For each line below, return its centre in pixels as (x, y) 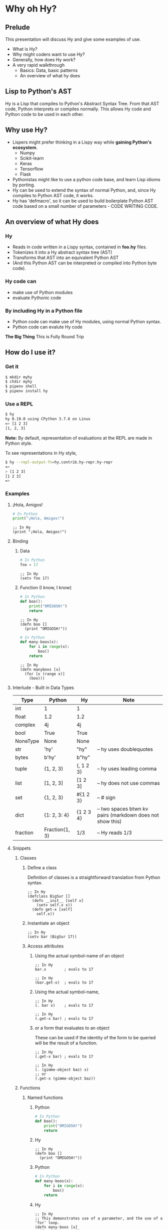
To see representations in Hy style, (41, 453)
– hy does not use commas (128, 783)
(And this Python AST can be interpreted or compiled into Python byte (84, 263)
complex (25, 725)
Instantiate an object (48, 923)
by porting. (24, 185)
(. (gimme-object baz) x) (62, 1069)
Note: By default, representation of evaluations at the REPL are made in (79, 438)
